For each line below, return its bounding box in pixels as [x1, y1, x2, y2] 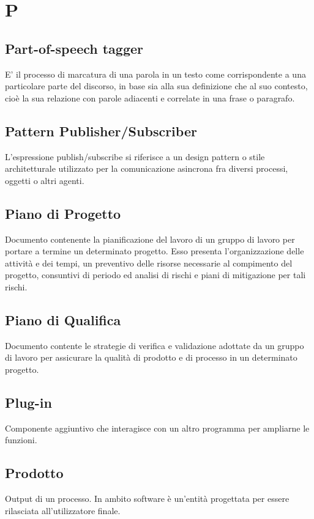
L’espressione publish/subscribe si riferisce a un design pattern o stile [5, 150, 265, 163]
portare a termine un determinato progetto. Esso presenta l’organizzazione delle [5, 245, 304, 257]
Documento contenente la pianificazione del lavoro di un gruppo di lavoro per [5, 232, 295, 245]
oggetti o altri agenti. [5, 174, 84, 186]
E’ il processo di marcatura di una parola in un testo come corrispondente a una [5, 67, 306, 80]
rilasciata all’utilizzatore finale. [5, 504, 121, 517]
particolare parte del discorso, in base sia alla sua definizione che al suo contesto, [5, 79, 308, 92]
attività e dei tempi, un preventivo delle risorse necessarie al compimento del [5, 256, 293, 269]
